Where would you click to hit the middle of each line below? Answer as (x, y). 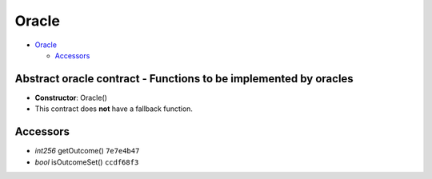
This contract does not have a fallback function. (114, 109)
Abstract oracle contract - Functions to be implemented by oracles (184, 79)
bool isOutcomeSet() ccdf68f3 (87, 162)
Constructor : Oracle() (71, 97)
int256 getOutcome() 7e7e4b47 (87, 151)
